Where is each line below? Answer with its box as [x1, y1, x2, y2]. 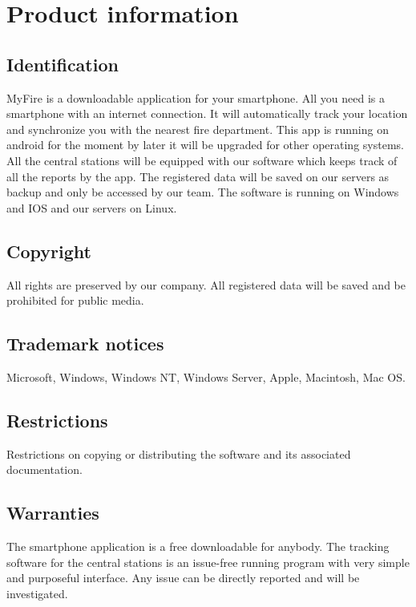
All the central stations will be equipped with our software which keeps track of [6, 152, 398, 168]
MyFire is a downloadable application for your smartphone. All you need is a [6, 89, 385, 106]
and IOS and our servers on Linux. [6, 199, 177, 216]
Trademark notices [6, 331, 164, 356]
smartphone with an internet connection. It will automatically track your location [6, 105, 408, 122]
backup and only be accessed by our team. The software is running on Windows [6, 184, 399, 200]
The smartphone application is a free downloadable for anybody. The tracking [6, 538, 390, 555]
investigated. [6, 585, 68, 601]
